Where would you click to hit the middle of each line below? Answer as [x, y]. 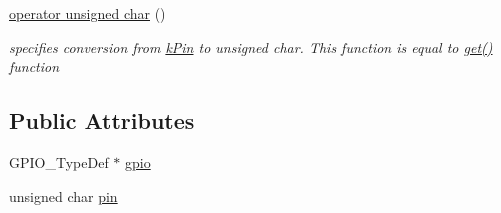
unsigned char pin [63, 195]
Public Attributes [102, 120]
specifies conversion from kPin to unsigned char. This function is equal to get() [251, 46]
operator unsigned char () [87, 13]
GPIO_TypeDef [59, 161]
